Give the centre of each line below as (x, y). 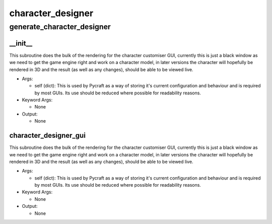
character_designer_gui (47, 135)
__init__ (21, 43)
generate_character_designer (60, 27)
